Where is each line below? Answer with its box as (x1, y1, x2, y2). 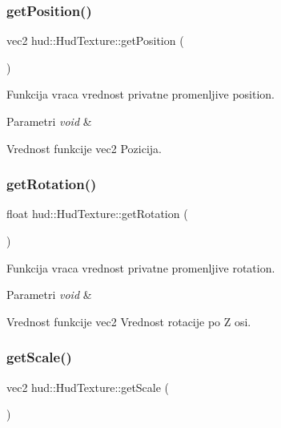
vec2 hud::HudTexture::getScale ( (6, 378, 170, 395)
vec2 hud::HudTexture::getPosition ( (6, 32, 184, 49)
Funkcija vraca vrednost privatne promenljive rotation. (6, 259, 275, 276)
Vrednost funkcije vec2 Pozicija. (6, 139, 162, 156)
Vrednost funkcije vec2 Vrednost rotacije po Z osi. (6, 313, 251, 329)
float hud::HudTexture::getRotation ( (6, 205, 188, 222)
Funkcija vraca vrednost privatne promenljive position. (6, 86, 275, 103)
